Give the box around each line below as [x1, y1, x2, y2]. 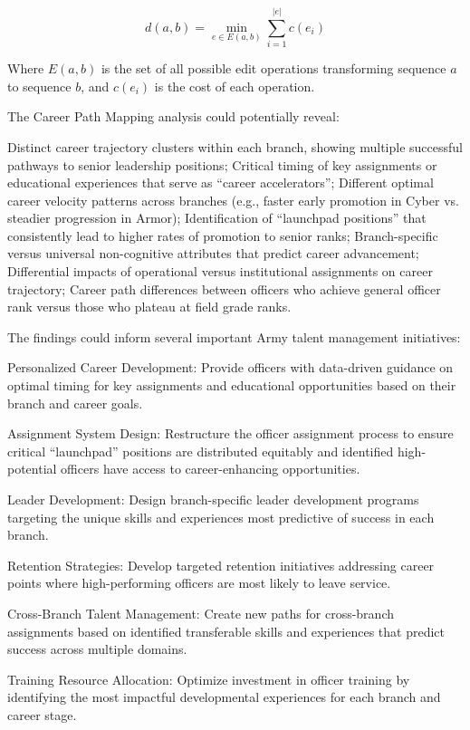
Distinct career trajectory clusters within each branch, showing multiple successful [7, 137, 464, 156]
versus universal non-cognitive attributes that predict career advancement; [7, 244, 419, 263]
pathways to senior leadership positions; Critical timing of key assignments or [7, 155, 437, 174]
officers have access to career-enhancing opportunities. [61, 459, 360, 478]
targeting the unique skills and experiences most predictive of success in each [7, 507, 435, 526]
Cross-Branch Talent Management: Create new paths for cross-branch [7, 603, 394, 622]
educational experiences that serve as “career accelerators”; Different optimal [7, 173, 434, 192]
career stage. [7, 705, 77, 724]
